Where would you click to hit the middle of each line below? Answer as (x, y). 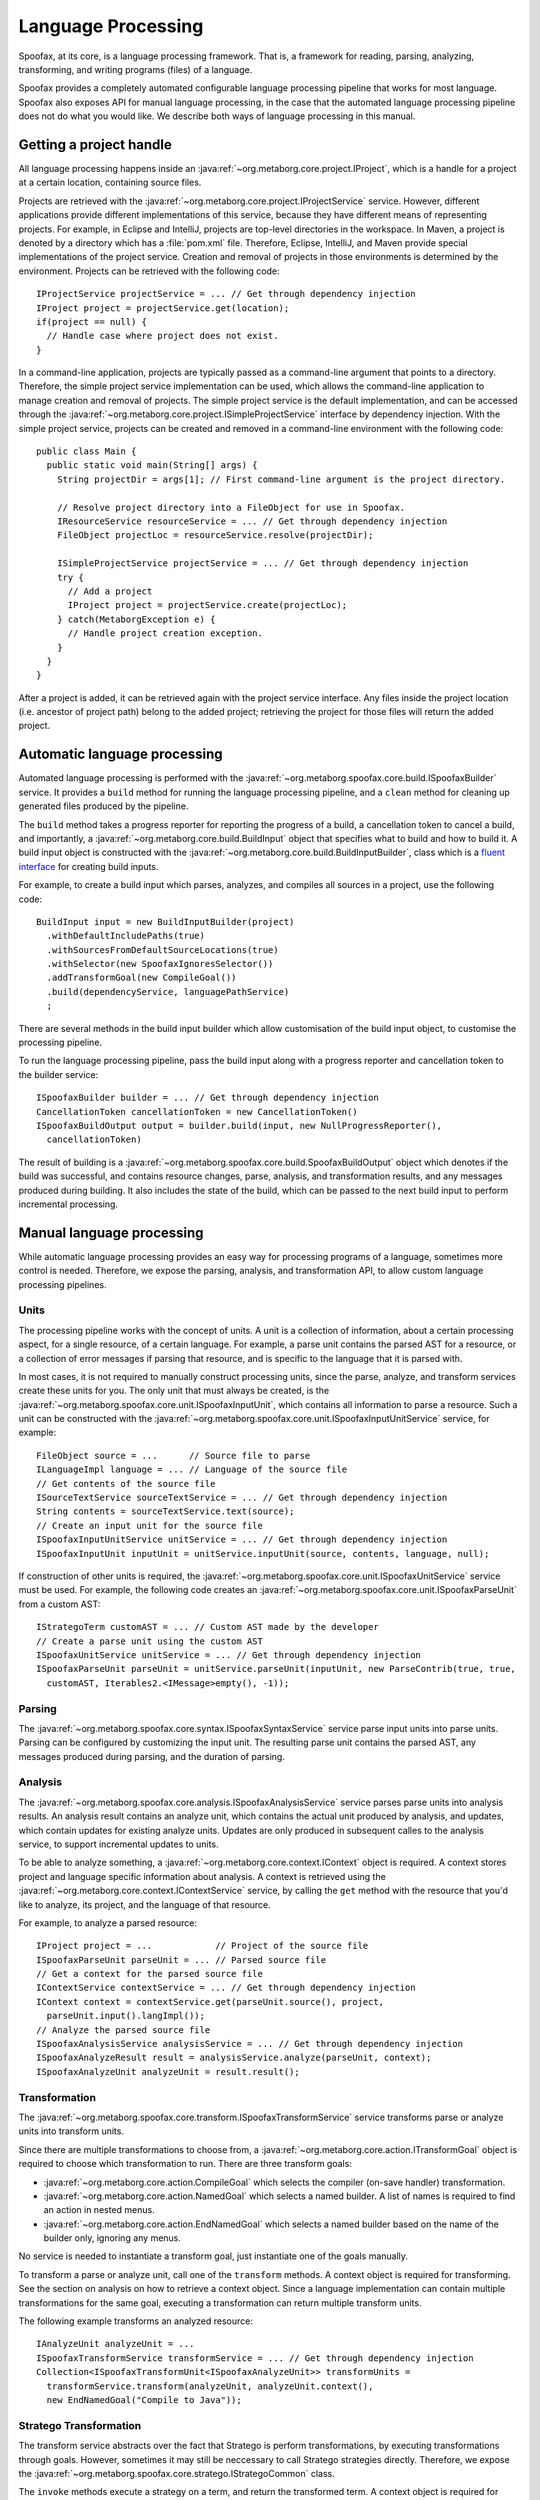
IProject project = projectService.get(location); (163, 308)
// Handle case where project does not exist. (162, 336)
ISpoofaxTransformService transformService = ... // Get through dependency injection (255, 2358)
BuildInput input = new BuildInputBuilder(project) (165, 921)
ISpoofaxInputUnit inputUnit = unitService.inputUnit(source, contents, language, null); (263, 1553)
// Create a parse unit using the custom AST (150, 1641)
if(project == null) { (92, 321)
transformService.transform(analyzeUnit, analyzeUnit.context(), (210, 2386)
